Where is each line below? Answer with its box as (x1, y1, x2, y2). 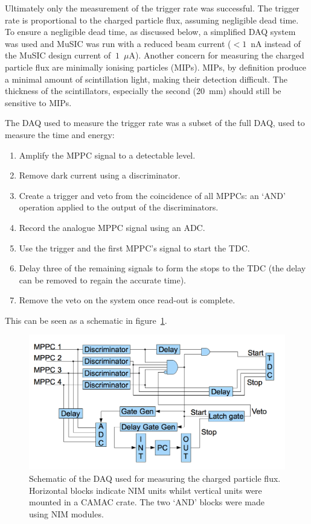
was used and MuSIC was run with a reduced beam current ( (5, 37, 231, 49)
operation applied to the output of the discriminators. (19, 201, 219, 213)
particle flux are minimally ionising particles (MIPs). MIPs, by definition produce (5, 60, 307, 73)
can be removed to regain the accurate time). (19, 273, 186, 286)
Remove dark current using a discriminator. (19, 169, 181, 182)
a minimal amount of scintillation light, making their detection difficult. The (5, 72, 287, 85)
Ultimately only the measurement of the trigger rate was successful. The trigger (5, 2, 300, 14)
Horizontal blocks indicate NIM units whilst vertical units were (29, 484, 262, 496)
